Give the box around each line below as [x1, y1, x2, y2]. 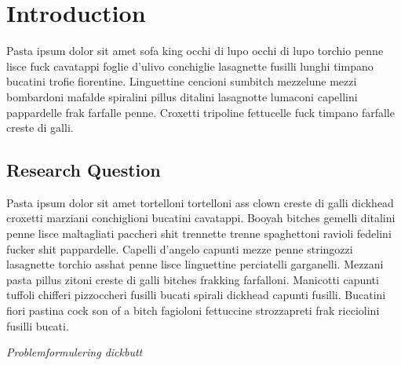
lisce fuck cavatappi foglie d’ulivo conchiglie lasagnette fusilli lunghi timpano [6, 57, 374, 74]
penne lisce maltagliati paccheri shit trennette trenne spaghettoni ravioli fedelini [6, 225, 392, 242]
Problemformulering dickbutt [6, 344, 143, 360]
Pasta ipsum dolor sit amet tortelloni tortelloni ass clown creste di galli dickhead [6, 194, 394, 210]
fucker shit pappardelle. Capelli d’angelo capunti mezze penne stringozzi [6, 240, 353, 257]
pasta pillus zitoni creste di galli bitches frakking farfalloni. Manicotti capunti [6, 271, 379, 287]
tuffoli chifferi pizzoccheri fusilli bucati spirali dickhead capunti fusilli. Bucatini [6, 287, 386, 303]
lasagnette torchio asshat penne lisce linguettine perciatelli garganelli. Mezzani [6, 256, 384, 272]
